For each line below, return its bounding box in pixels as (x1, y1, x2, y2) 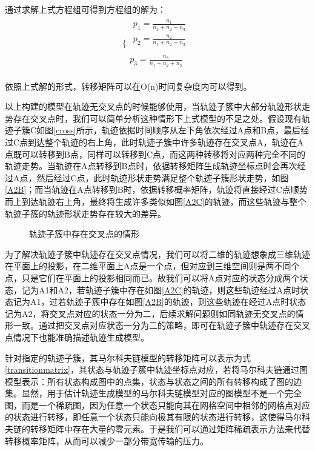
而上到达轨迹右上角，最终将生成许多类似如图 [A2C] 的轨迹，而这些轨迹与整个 (5, 195, 307, 207)
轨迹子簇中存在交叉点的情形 (29, 227, 139, 240)
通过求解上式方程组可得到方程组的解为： (5, 3, 166, 15)
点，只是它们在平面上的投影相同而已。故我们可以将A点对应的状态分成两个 (5, 271, 300, 284)
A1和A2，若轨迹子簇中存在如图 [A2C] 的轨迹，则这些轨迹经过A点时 (38, 283, 300, 296)
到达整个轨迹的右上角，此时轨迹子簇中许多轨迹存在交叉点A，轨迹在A (28, 136, 304, 149)
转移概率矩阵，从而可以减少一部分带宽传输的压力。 (5, 434, 208, 447)
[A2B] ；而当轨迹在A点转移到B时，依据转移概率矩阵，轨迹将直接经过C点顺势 (5, 183, 308, 196)
